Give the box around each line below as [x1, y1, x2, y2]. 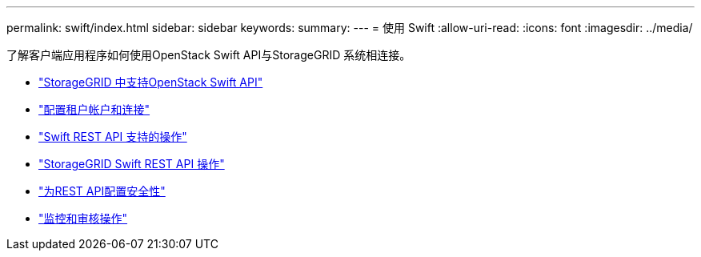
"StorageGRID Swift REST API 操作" [38, 157, 225, 171]
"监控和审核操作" [38, 211, 128, 225]
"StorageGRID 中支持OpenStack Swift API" [38, 75, 263, 89]
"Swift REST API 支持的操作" [38, 130, 187, 143]
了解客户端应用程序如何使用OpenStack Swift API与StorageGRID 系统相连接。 [6, 48, 411, 62]
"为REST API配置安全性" [38, 184, 166, 198]
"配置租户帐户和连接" [38, 102, 150, 116]
